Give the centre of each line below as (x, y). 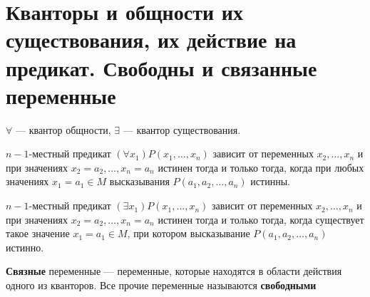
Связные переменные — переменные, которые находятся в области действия (174, 271)
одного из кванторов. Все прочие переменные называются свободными (161, 285)
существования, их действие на (151, 40)
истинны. (270, 181)
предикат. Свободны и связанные (161, 67)
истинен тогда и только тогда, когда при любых (261, 167)
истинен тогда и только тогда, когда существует (261, 219)
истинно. (25, 247)
